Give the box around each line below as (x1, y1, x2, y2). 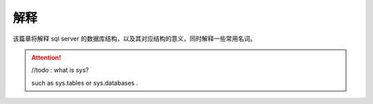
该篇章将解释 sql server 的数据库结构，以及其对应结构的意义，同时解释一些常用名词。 (12, 34, 257, 43)
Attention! (31, 53, 61, 61)
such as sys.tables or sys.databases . (31, 79, 138, 87)
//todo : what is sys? (31, 66, 89, 74)
